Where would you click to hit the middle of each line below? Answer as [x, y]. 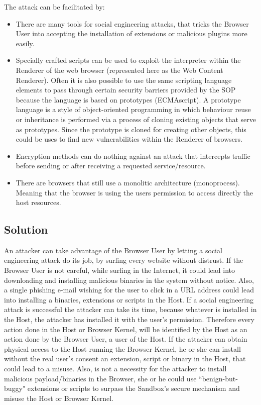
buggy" [15, 388]
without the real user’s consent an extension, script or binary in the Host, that [125, 359]
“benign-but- [218, 378]
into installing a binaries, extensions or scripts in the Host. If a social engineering [129, 299]
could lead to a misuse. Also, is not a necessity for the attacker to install [115, 369]
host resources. [38, 202]
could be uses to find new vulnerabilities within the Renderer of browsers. [129, 139]
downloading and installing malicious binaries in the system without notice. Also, [129, 280]
